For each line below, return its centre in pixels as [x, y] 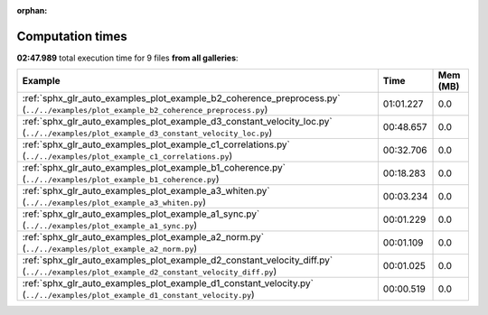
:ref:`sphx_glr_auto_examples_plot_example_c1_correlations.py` [156, 144]
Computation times [72, 36]
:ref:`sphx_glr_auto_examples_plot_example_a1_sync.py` [141, 214]
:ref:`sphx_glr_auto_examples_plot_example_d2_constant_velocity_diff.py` [178, 260]
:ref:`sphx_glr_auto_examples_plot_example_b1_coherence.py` [154, 168]
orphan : [32, 10]
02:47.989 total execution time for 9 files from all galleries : [127, 58]
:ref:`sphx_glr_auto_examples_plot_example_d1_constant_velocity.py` [168, 283]
